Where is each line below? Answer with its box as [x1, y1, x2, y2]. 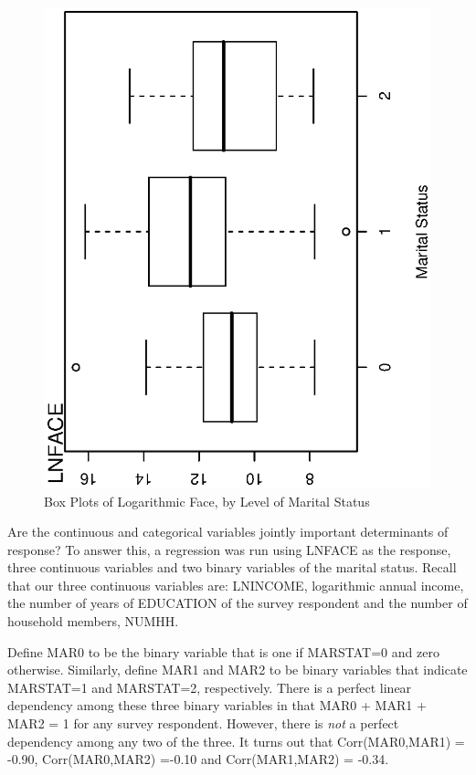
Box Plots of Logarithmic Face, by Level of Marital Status [44, 491, 370, 510]
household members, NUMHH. [7, 612, 179, 631]
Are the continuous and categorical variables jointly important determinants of [7, 522, 449, 541]
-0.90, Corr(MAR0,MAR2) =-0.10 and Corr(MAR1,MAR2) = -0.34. [7, 749, 389, 769]
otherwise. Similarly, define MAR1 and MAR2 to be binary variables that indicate [7, 660, 468, 679]
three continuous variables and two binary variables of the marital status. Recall [7, 558, 457, 577]
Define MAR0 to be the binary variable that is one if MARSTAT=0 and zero [7, 642, 439, 661]
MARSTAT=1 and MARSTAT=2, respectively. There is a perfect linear [7, 677, 412, 696]
